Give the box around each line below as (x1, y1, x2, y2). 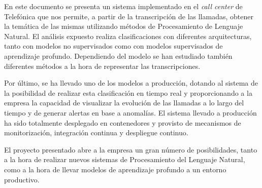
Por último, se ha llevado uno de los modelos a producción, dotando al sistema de (4, 78, 258, 88)
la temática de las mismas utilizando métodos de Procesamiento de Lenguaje (4, 21, 243, 31)
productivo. (4, 174, 40, 184)
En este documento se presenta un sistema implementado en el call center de (4, 1, 243, 11)
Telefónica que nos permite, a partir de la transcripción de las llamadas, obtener (4, 11, 253, 21)
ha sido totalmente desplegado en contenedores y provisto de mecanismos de (4, 117, 241, 128)
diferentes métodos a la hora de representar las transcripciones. (4, 60, 201, 71)
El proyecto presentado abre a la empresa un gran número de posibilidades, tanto (4, 144, 257, 155)
